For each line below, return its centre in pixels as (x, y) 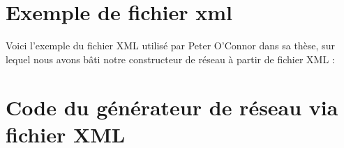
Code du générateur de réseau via (172, 107)
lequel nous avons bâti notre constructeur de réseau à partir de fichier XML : (170, 59)
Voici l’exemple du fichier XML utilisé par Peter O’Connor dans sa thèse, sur (170, 46)
